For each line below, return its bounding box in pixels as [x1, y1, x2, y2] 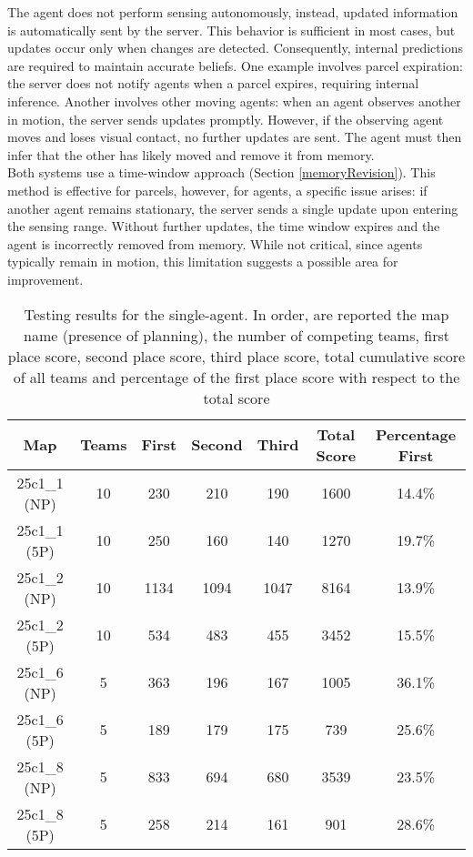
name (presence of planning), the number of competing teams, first [24, 324, 449, 346]
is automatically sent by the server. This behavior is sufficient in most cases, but [7, 20, 456, 39]
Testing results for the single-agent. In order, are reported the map [24, 303, 449, 325]
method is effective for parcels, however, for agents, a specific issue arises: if [7, 180, 428, 199]
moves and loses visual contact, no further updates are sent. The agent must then [7, 127, 462, 146]
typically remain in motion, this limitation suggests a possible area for [7, 252, 398, 271]
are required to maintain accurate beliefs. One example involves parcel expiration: [7, 55, 463, 75]
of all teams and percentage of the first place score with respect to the [13, 366, 460, 388]
